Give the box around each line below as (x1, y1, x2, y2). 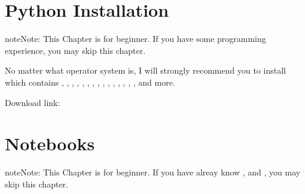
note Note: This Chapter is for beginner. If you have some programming (5, 32, 266, 45)
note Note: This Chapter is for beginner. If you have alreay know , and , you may (5, 166, 301, 178)
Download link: (5, 96, 60, 108)
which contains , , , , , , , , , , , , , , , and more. (5, 75, 175, 88)
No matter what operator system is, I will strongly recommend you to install (5, 64, 286, 77)
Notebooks (5, 131, 95, 156)
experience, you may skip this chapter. (5, 44, 146, 56)
